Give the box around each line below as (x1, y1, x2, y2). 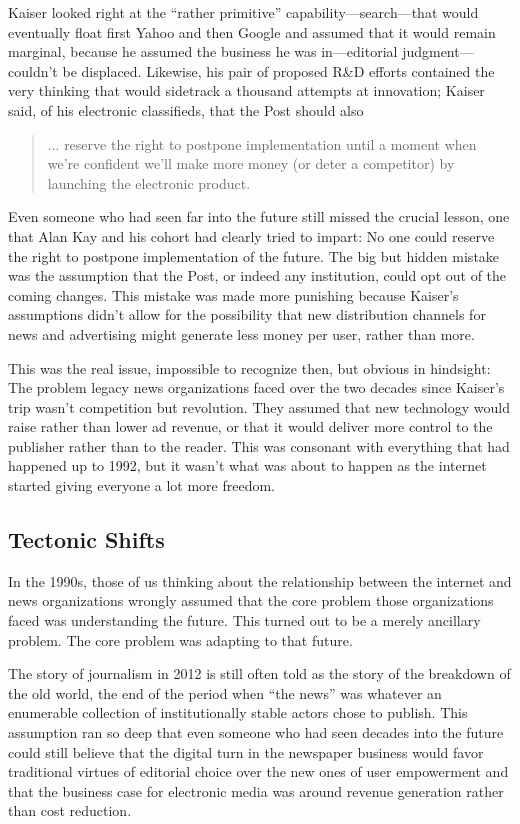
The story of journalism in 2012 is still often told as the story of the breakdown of (8, 663, 511, 684)
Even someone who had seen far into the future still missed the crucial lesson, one (8, 206, 510, 227)
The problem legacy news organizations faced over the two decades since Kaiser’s (8, 377, 505, 398)
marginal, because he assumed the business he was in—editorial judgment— (8, 41, 474, 62)
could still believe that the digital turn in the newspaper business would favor (8, 741, 484, 762)
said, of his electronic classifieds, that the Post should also (8, 99, 364, 120)
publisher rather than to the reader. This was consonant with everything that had (8, 435, 510, 456)
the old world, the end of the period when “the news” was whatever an (8, 682, 442, 703)
